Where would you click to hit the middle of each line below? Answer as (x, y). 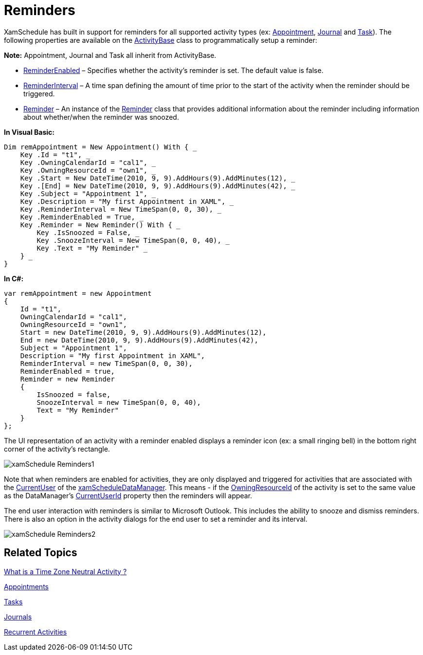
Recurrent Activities (36, 632)
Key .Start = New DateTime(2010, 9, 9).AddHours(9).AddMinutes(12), (154, 178)
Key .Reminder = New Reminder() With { (96, 225)
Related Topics (41, 553)
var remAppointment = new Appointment (78, 293)
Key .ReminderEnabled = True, (78, 217)
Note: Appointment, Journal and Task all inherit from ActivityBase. (110, 55)
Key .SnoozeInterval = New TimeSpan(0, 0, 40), (129, 240)
